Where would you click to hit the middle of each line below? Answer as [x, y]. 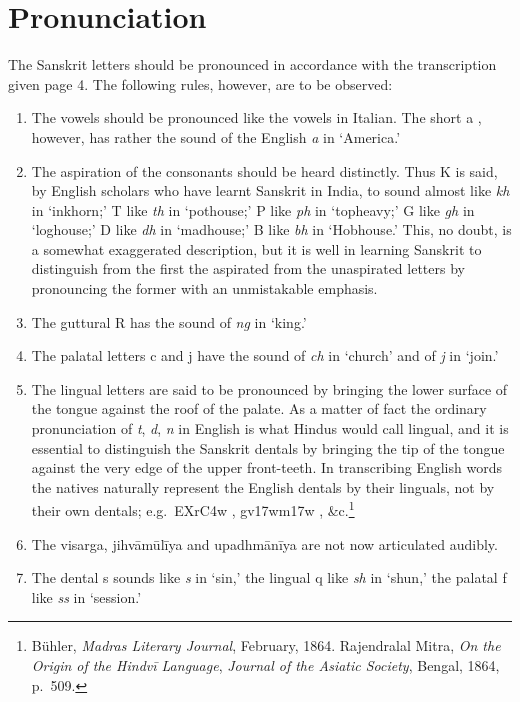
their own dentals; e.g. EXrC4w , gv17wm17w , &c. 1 [193, 509]
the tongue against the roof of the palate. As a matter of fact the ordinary [259, 408]
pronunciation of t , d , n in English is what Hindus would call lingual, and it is [270, 428]
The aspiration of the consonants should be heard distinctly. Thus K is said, [264, 170]
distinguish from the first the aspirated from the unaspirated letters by [248, 268]
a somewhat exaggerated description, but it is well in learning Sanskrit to [256, 248]
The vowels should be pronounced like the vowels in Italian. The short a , [256, 117]
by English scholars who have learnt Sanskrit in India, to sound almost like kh [270, 190]
